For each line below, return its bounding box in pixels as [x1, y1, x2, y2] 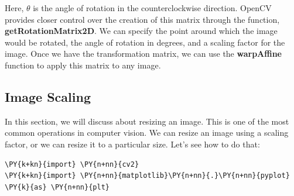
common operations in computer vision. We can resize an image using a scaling [5, 126, 289, 139]
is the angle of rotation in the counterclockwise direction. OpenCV [33, 2, 272, 13]
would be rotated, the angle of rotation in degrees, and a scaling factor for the [5, 36, 285, 48]
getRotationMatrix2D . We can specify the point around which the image [5, 25, 278, 37]
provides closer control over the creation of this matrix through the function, [5, 13, 280, 25]
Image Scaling [5, 87, 91, 105]
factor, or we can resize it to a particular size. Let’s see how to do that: [5, 137, 260, 150]
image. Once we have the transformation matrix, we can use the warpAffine [5, 47, 282, 60]
